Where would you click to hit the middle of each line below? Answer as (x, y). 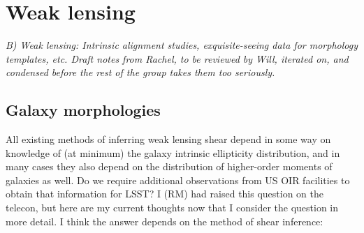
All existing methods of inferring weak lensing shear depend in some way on (168, 139)
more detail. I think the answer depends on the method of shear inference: (165, 221)
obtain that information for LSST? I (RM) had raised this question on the (165, 194)
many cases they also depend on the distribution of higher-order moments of (169, 166)
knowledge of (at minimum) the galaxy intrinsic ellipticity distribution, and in (173, 152)
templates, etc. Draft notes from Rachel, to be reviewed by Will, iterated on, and (177, 58)
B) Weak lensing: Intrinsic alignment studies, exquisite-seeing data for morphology (182, 45)
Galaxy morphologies (83, 110)
